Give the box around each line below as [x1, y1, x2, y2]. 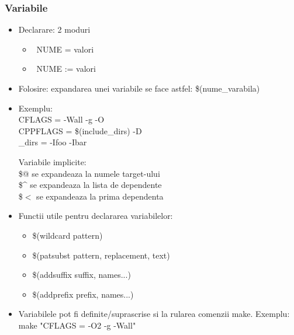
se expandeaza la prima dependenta [36, 190, 164, 202]
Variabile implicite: [18, 155, 87, 167]
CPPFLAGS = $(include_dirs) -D [18, 124, 142, 137]
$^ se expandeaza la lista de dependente [18, 179, 162, 191]
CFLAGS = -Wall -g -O [18, 113, 105, 125]
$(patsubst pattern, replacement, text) [32, 249, 170, 261]
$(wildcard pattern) [32, 229, 103, 241]
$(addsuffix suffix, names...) [32, 268, 131, 281]
